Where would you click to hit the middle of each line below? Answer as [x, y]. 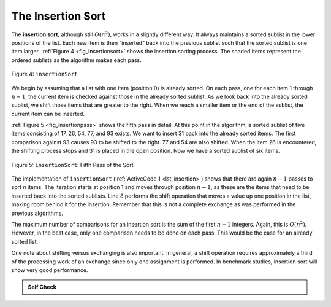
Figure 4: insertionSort [44, 74]
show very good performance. [50, 270]
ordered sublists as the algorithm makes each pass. [77, 60]
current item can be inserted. [48, 114]
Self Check [42, 287]
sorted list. [25, 241]
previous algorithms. [37, 213]
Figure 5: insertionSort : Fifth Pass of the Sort [73, 165]
